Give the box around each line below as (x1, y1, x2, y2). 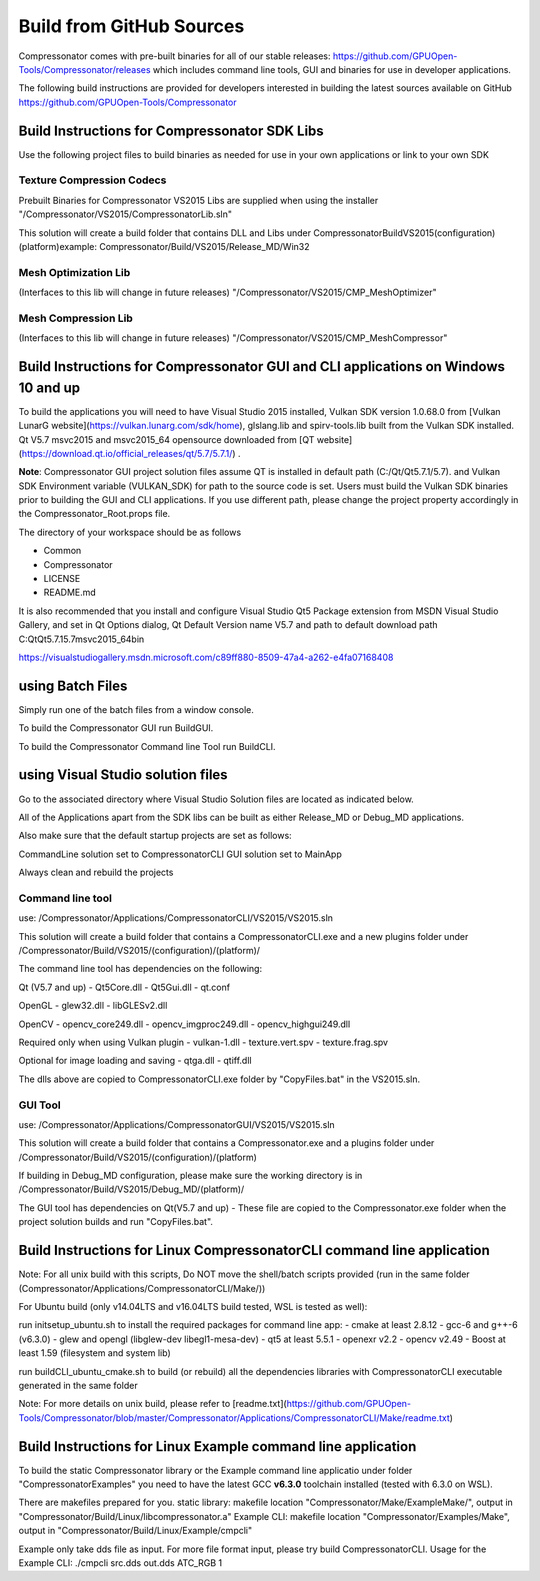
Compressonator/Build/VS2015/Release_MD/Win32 (98, 240, 310, 252)
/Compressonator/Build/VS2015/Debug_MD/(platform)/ (18, 1183, 245, 1195)
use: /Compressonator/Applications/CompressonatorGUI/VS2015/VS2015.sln (18, 1118, 335, 1130)
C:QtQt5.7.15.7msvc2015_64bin (18, 633, 145, 645)
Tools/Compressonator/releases (18, 63, 151, 75)
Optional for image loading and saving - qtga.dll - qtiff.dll (18, 1055, 252, 1067)
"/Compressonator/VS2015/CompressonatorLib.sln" (18, 208, 233, 220)
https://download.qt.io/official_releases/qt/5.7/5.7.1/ (21, 447, 233, 459)
